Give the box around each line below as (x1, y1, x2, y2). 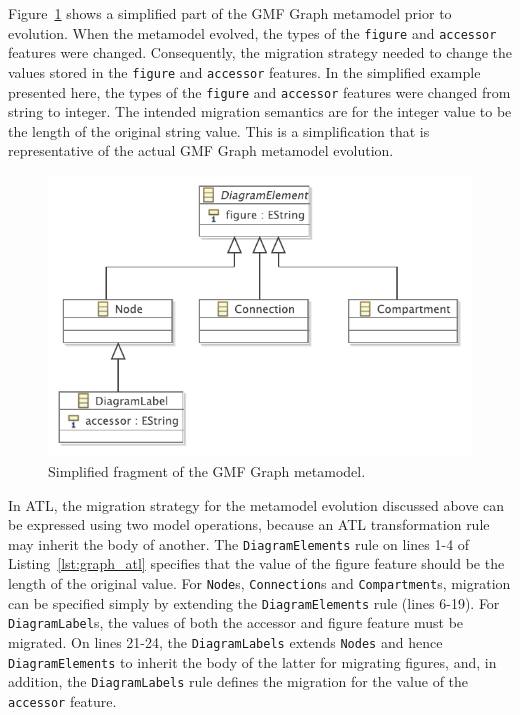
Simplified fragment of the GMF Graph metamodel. (48, 460, 366, 481)
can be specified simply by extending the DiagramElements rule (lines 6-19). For (8, 592, 500, 613)
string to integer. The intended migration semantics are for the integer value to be (8, 101, 512, 122)
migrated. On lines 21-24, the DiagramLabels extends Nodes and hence (8, 631, 443, 652)
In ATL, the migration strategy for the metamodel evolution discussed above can (8, 494, 505, 515)
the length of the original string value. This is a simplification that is (8, 120, 430, 141)
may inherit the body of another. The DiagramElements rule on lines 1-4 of (8, 533, 470, 554)
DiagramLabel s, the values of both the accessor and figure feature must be (8, 612, 464, 633)
